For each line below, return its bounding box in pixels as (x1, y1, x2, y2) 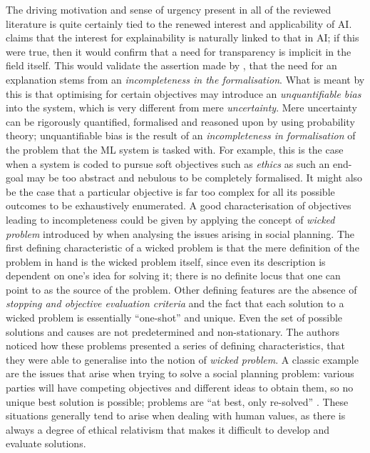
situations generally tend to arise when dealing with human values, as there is (6, 408, 346, 423)
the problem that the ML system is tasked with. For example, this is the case (6, 141, 344, 156)
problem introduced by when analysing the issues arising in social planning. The (6, 226, 355, 241)
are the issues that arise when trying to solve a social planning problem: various (6, 366, 354, 381)
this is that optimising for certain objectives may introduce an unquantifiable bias (6, 86, 361, 101)
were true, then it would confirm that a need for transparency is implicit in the (6, 44, 351, 59)
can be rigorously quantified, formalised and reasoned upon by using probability (6, 114, 355, 129)
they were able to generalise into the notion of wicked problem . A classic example (6, 352, 359, 367)
